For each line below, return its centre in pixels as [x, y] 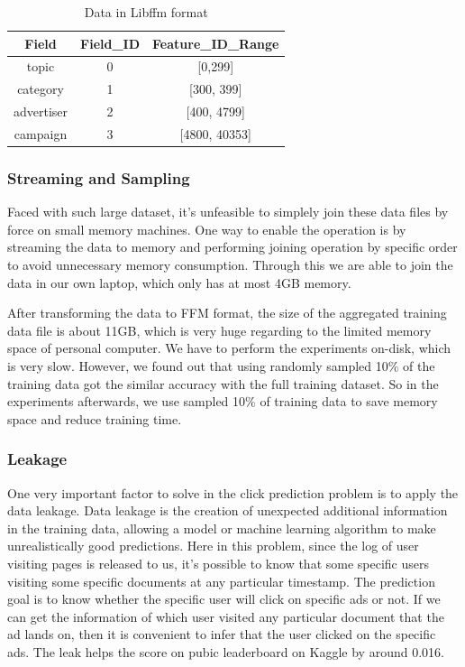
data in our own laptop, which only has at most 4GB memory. [179, 282]
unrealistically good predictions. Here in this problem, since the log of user [213, 546]
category [41, 89]
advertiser [41, 111]
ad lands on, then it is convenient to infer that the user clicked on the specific [222, 634]
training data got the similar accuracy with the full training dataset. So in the [223, 383]
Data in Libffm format [146, 12]
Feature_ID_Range [216, 43]
